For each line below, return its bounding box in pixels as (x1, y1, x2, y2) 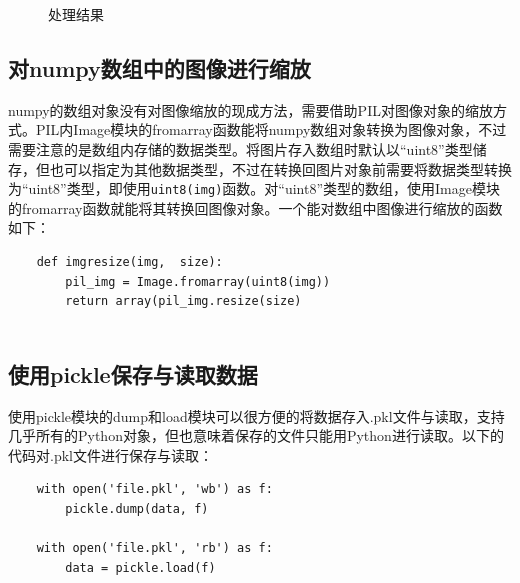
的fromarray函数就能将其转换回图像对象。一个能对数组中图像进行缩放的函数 (8, 197, 503, 218)
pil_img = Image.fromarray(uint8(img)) (65, 274, 331, 289)
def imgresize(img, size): (36, 255, 223, 270)
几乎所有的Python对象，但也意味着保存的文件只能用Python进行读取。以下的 (8, 425, 504, 446)
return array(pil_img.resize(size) (65, 294, 302, 309)
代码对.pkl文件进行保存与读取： (8, 444, 213, 465)
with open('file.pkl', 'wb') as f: (36, 482, 273, 497)
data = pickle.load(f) (65, 560, 216, 575)
